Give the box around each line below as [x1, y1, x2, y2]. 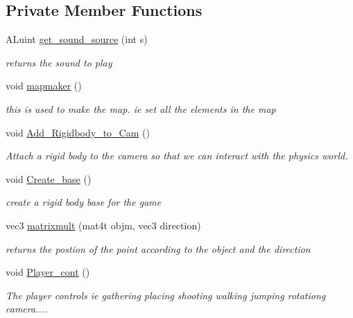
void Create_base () [6, 171, 92, 186]
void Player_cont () [6, 265, 90, 279]
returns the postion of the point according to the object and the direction [6, 241, 311, 256]
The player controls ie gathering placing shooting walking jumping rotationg [6, 288, 326, 302]
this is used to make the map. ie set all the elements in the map [6, 101, 276, 116]
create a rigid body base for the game [6, 195, 162, 209]
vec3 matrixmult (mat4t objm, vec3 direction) [6, 218, 201, 232]
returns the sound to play [6, 55, 112, 69]
